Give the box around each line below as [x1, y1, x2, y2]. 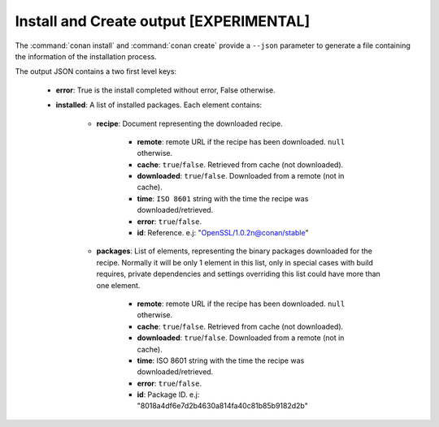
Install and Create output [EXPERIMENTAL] [15, 12, 311, 30]
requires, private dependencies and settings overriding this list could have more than [96, 269, 381, 279]
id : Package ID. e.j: [137, 390, 200, 399]
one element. [96, 280, 141, 290]
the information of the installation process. [15, 51, 158, 61]
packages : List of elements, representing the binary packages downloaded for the [96, 246, 373, 256]
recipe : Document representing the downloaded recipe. [96, 119, 284, 128]
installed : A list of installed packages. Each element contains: [55, 100, 263, 110]
